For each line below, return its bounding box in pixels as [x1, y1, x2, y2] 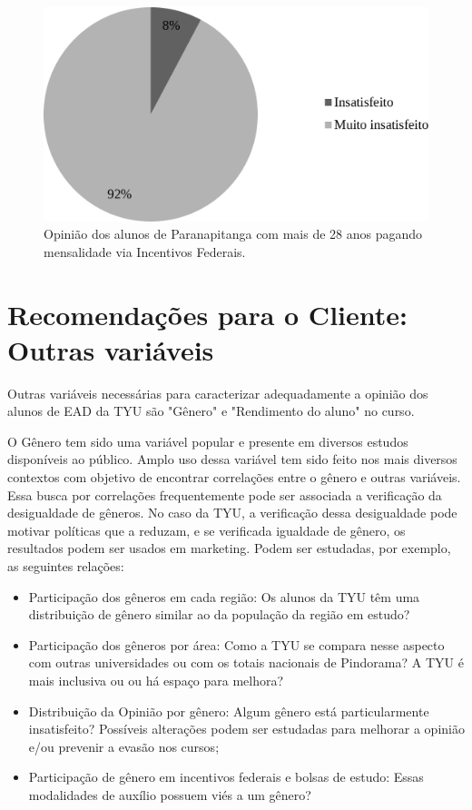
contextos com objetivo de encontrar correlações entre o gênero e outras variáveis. [7, 468, 461, 487]
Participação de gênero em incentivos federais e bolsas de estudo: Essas [28, 767, 424, 786]
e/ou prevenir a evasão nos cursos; [28, 736, 220, 756]
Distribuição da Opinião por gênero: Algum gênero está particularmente [28, 701, 429, 720]
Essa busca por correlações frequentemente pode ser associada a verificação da [7, 485, 442, 504]
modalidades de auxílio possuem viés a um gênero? [28, 785, 311, 804]
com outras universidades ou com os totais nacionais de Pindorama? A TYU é [28, 653, 464, 672]
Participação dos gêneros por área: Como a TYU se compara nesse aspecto [28, 635, 445, 654]
